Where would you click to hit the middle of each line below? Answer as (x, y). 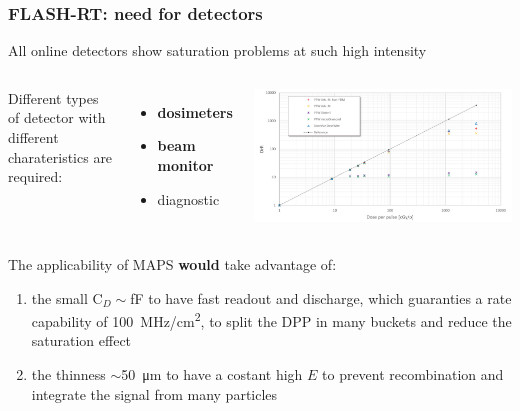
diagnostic (188, 198)
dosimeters (195, 111)
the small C (67, 297)
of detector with (57, 117)
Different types (53, 97)
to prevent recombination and (413, 374)
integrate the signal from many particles (154, 393)
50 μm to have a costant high (212, 374)
